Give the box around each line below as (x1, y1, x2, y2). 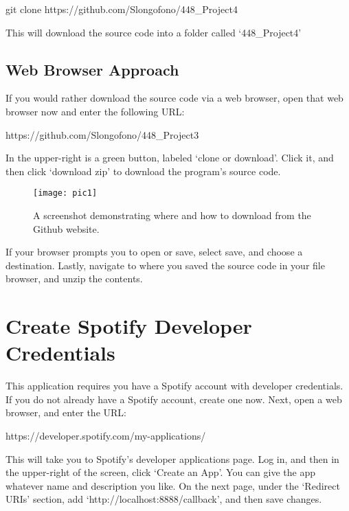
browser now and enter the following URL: (5, 104, 185, 118)
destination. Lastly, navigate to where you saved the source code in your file (5, 258, 325, 272)
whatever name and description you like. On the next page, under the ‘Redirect (5, 478, 340, 492)
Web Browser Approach (5, 58, 179, 80)
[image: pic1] (33, 188, 98, 198)
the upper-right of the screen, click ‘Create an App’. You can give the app (5, 465, 315, 479)
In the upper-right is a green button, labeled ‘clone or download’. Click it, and (5, 150, 334, 165)
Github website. (33, 221, 100, 236)
